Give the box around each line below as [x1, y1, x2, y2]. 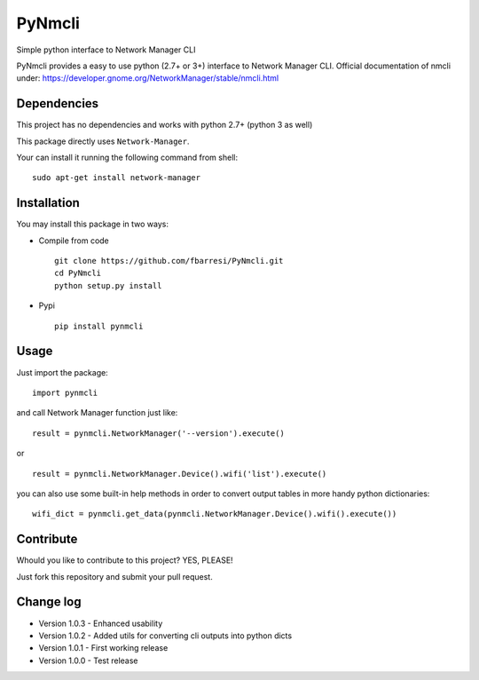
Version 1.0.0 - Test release [38, 655, 138, 666]
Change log [16, 595, 82, 610]
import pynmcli [32, 387, 98, 398]
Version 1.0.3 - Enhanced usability [38, 618, 163, 629]
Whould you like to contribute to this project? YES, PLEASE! [16, 555, 234, 565]
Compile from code [38, 235, 110, 246]
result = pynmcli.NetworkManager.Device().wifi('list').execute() [32, 469, 327, 478]
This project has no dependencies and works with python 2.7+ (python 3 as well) [16, 120, 313, 130]
